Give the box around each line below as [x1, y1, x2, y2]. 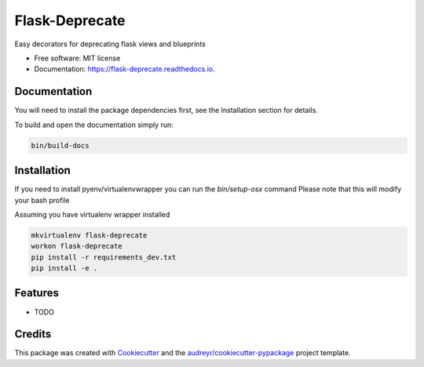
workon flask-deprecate [31, 242, 123, 251]
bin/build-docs [31, 141, 90, 150]
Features [14, 286, 59, 300]
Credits [14, 328, 52, 341]
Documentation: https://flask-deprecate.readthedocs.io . [34, 64, 215, 74]
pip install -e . [31, 263, 98, 273]
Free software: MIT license [34, 53, 121, 63]
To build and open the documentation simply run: [14, 120, 174, 129]
